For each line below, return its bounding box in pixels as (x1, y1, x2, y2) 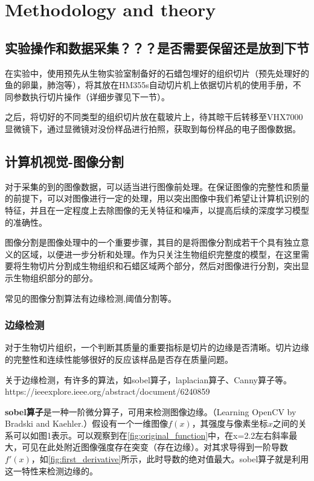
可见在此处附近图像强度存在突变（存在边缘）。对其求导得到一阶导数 (21, 441, 288, 453)
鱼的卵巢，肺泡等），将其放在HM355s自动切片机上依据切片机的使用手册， (5, 78, 293, 91)
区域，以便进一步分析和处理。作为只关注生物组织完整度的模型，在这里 (21, 247, 301, 260)
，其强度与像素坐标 (191, 417, 268, 430)
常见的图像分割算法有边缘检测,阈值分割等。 (5, 291, 176, 304)
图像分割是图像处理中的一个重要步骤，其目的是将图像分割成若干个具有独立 (5, 236, 301, 249)
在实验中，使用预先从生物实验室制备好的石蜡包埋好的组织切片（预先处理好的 (5, 66, 309, 79)
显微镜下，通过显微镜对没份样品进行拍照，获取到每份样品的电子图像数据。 (5, 122, 301, 135)
